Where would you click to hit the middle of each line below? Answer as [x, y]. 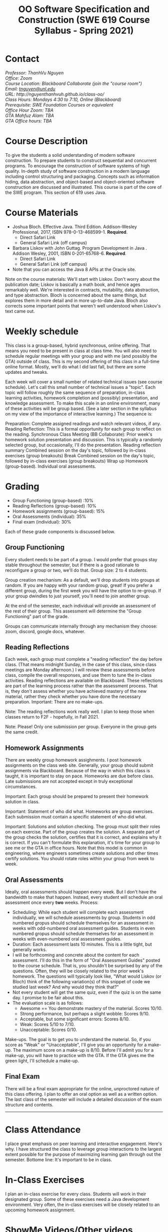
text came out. [20, 311]
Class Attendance [43, 1130]
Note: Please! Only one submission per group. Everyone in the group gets [81, 727]
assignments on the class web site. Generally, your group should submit [79, 765]
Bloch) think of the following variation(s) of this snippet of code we [81, 981]
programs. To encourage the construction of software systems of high [77, 166]
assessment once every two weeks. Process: [52, 902]
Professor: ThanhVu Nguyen [34, 73]
